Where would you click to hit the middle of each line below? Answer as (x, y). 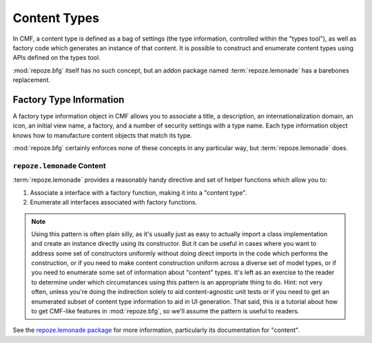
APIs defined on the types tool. (56, 58)
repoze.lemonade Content (59, 165)
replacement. (32, 80)
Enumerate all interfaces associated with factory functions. (114, 202)
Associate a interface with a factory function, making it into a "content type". (138, 192)
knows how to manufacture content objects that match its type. (102, 135)
